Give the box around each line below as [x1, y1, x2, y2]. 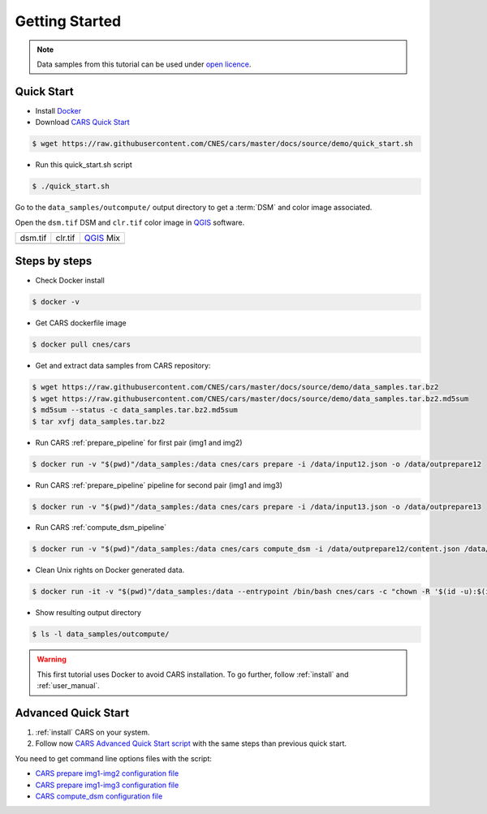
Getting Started [15, 12, 122, 30]
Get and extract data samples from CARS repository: [35, 361, 211, 371]
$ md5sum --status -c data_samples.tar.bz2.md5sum [32, 406, 239, 415]
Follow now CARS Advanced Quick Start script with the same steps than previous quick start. [35, 739, 347, 748]
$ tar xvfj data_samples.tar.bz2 [32, 416, 166, 426]
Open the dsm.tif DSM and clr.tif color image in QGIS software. [15, 217, 245, 227]
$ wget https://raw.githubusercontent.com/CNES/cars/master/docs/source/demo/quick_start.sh [32, 139, 413, 149]
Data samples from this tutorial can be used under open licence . [37, 59, 252, 69]
